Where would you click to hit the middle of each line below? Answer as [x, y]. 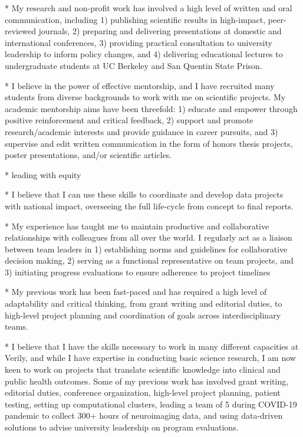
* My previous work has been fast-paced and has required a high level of [136, 292]
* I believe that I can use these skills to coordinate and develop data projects [144, 194]
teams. [17, 326]
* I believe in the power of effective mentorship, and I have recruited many [140, 85]
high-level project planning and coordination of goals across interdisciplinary [143, 315]
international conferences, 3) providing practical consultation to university [139, 42]
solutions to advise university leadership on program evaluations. [122, 427]
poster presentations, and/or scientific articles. [88, 155]
